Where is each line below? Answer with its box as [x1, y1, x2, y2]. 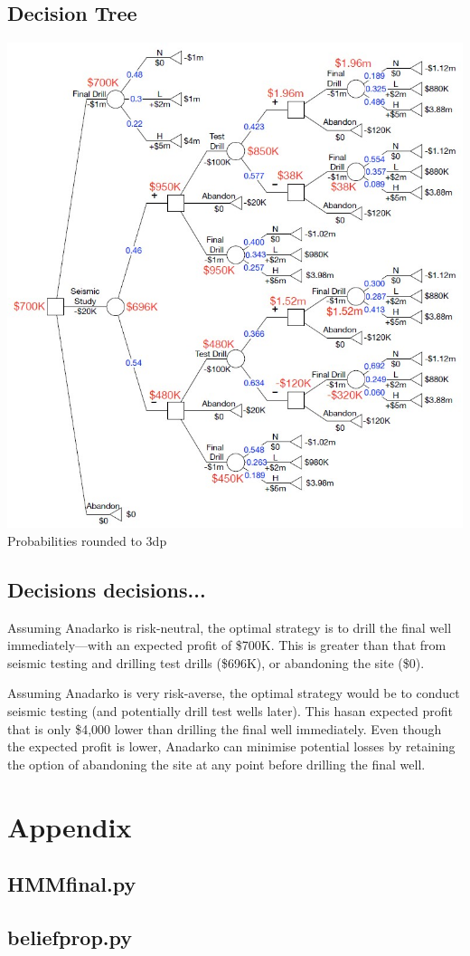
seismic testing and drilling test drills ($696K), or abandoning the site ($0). [7, 653, 425, 672]
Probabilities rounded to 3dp [7, 531, 167, 550]
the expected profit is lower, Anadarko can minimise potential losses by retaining [7, 737, 456, 756]
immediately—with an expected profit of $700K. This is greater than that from [7, 636, 446, 655]
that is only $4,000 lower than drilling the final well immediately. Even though [7, 719, 442, 738]
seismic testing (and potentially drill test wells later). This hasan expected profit [7, 701, 453, 720]
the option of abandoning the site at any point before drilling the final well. [7, 754, 426, 773]
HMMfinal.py [7, 870, 136, 898]
